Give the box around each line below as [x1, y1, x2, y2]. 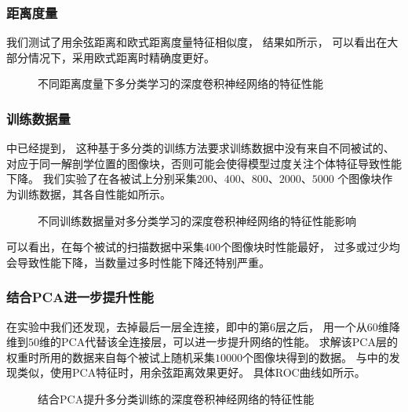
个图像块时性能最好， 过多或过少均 [220, 239, 400, 255]
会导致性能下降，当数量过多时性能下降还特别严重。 [6, 253, 270, 270]
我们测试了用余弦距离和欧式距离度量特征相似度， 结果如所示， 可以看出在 [6, 34, 388, 50]
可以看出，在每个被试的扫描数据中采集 [6, 239, 204, 255]
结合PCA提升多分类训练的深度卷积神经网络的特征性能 [38, 390, 315, 407]
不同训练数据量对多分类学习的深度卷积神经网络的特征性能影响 [38, 212, 356, 228]
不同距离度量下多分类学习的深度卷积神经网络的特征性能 [38, 75, 323, 92]
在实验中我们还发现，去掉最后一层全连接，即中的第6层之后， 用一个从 [6, 318, 367, 334]
